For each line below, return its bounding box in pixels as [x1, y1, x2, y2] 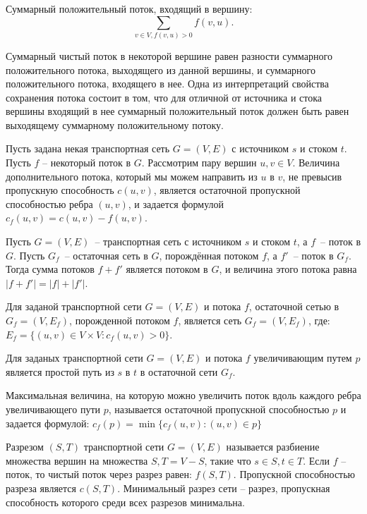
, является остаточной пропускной [153, 183, 301, 197]
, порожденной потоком [69, 313, 170, 328]
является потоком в [126, 262, 208, 276]
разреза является [6, 480, 76, 495]
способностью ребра [6, 196, 93, 211]
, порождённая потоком [159, 247, 259, 262]
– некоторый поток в [42, 155, 131, 170]
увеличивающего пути [6, 401, 101, 416]
